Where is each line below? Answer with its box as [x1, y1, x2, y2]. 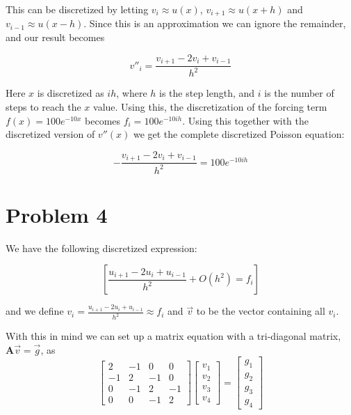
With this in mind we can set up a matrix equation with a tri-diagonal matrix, [6, 329, 341, 343]
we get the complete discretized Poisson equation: [133, 127, 345, 141]
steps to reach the [6, 100, 81, 114]
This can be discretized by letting [6, 2, 149, 16]
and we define [6, 304, 64, 318]
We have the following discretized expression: [6, 240, 197, 255]
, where [116, 86, 147, 100]
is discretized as [37, 86, 104, 100]
